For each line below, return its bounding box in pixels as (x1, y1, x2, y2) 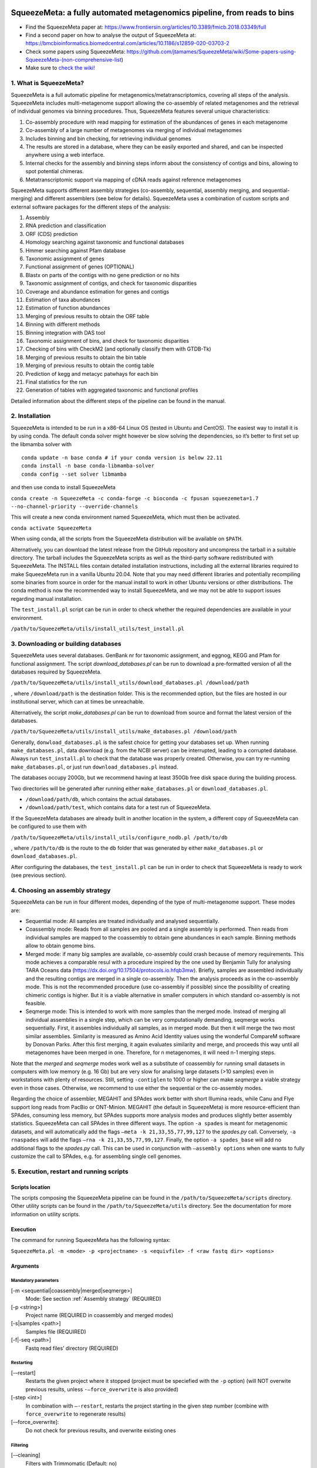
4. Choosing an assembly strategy (11, 886, 111, 894)
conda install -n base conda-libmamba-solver (21, 463, 155, 469)
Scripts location (11, 1183, 51, 1190)
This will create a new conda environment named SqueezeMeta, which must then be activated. (11, 514, 241, 521)
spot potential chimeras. (25, 168, 85, 175)
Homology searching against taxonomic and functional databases (25, 238, 184, 246)
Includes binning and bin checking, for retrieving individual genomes (25, 135, 191, 142)
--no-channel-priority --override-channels (11, 503, 138, 510)
